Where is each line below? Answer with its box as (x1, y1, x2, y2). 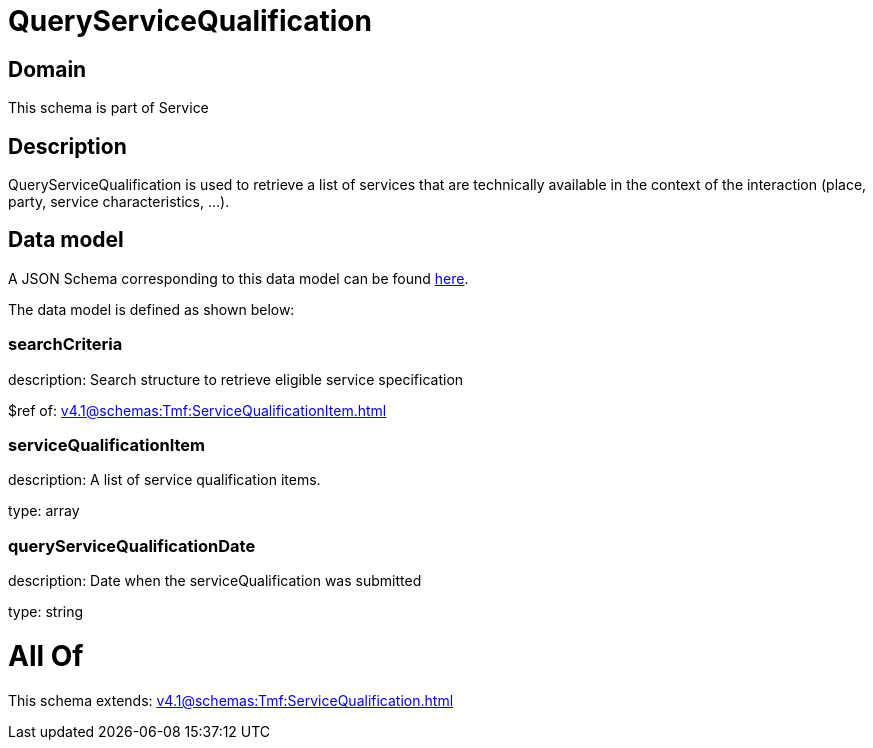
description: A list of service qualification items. (8, 471, 321, 489)
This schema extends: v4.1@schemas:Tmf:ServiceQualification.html (8, 691, 454, 709)
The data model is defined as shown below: (8, 300, 295, 318)
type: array (8, 502, 80, 520)
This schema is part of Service (8, 99, 209, 117)
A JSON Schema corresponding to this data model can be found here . (8, 269, 469, 287)
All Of (8, 638, 84, 673)
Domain (8, 56, 87, 82)
